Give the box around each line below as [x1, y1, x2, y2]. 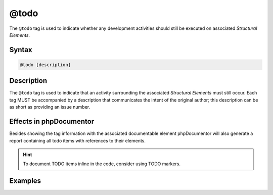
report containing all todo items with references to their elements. [9, 137, 146, 143]
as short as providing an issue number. [9, 104, 90, 110]
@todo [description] [20, 62, 71, 68]
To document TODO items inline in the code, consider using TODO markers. [23, 161, 181, 167]
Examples [9, 177, 41, 185]
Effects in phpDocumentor [9, 117, 95, 126]
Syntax [9, 45, 32, 54]
